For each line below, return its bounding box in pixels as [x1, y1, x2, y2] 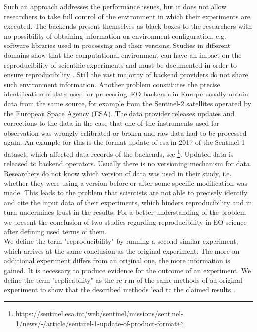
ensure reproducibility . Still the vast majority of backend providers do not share [4, 69, 248, 80]
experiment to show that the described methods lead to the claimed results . [4, 284, 235, 294]
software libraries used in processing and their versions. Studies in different [4, 40, 231, 50]
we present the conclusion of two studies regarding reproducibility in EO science [4, 216, 247, 227]
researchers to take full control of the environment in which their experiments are [4, 11, 250, 21]
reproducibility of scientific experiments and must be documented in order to [4, 59, 237, 70]
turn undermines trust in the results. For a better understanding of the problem [4, 207, 246, 217]
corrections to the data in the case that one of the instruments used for [4, 118, 219, 128]
